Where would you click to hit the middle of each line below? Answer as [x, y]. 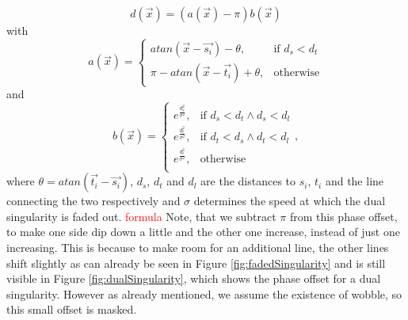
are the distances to [248, 181]
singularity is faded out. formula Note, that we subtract [141, 216]
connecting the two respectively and [93, 201]
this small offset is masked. [72, 309]
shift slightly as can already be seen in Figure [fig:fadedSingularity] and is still [196, 263]
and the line [355, 181]
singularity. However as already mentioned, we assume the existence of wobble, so [204, 293]
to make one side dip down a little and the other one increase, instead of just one [203, 232]
